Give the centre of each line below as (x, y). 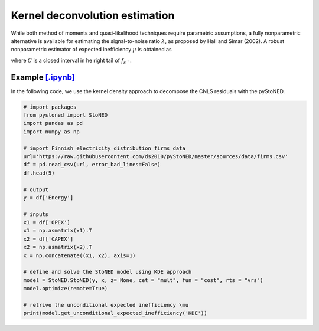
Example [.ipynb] (43, 77)
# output (36, 189)
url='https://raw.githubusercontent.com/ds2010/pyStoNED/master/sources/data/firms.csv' (156, 156)
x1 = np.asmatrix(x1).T (58, 231)
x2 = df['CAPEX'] (48, 239)
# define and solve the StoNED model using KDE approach (108, 272)
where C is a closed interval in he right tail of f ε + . (71, 61)
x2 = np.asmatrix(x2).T (58, 247)
